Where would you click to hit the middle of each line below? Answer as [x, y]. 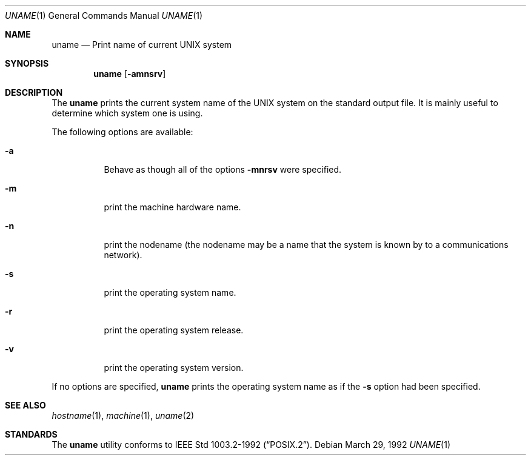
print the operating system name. [170, 292]
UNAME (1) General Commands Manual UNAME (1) [104, 15]
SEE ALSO [25, 405]
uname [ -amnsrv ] [130, 74]
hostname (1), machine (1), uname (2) [123, 415]
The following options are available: [122, 132]
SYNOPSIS [27, 63]
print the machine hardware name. [172, 207]
